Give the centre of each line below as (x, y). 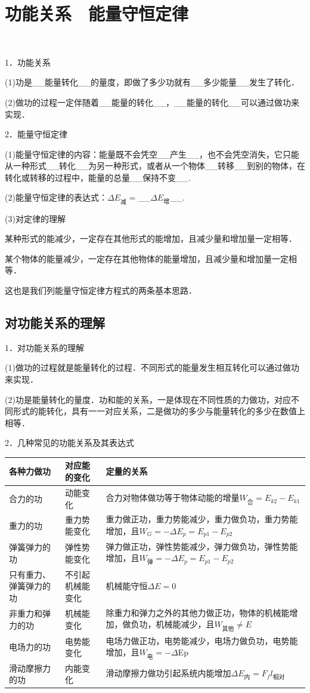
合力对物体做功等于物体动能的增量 (173, 498)
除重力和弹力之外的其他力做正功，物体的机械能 (198, 612)
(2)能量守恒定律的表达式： (56, 197)
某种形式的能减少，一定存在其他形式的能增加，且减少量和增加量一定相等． (151, 238)
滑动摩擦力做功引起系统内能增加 (168, 673)
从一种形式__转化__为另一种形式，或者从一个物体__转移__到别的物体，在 (155, 166)
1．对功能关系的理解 (44, 347)
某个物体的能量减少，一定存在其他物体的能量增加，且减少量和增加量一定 (147, 258)
